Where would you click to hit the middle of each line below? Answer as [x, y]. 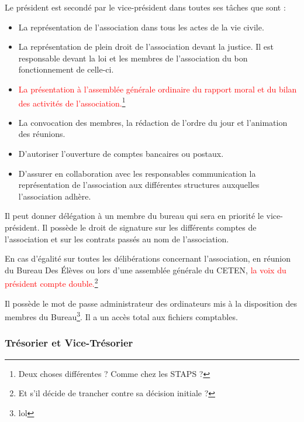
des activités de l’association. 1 [72, 102]
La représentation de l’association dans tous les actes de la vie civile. [141, 27]
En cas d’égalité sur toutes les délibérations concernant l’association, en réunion [148, 258]
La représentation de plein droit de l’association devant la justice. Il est [146, 47]
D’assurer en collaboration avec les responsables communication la [137, 173]
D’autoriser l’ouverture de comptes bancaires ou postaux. [121, 153]
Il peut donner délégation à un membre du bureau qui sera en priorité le [134, 216]
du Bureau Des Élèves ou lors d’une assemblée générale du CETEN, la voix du [146, 270]
